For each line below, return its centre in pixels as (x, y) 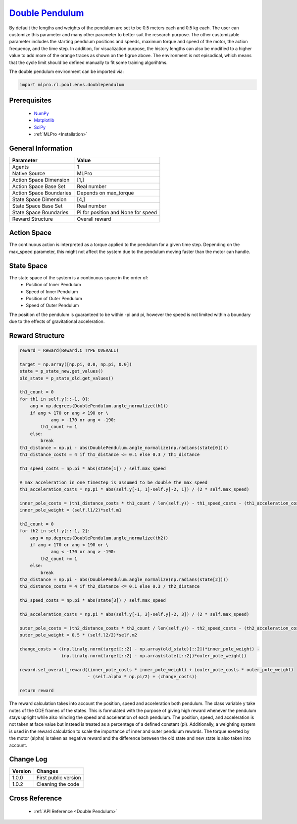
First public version (59, 778)
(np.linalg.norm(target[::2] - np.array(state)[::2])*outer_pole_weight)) (154, 656)
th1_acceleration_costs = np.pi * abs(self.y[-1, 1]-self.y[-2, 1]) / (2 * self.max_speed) (134, 489)
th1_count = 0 (37, 392)
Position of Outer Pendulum (54, 298)
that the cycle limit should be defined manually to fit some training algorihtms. (88, 63)
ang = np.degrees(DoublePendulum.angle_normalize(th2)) (99, 538)
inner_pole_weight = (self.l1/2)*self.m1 (71, 510)
